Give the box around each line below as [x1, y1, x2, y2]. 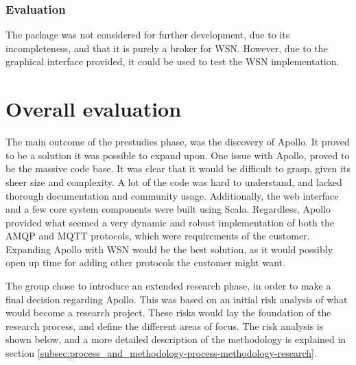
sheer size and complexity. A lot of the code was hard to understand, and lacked [5, 174, 342, 189]
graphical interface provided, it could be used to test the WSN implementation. [5, 54, 340, 69]
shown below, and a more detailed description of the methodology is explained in [5, 332, 346, 346]
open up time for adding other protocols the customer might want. [5, 255, 285, 270]
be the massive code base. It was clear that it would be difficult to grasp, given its [5, 161, 351, 176]
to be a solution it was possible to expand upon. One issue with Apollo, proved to [5, 148, 350, 162]
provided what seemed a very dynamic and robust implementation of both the [5, 215, 335, 229]
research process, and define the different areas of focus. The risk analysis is [5, 318, 324, 333]
